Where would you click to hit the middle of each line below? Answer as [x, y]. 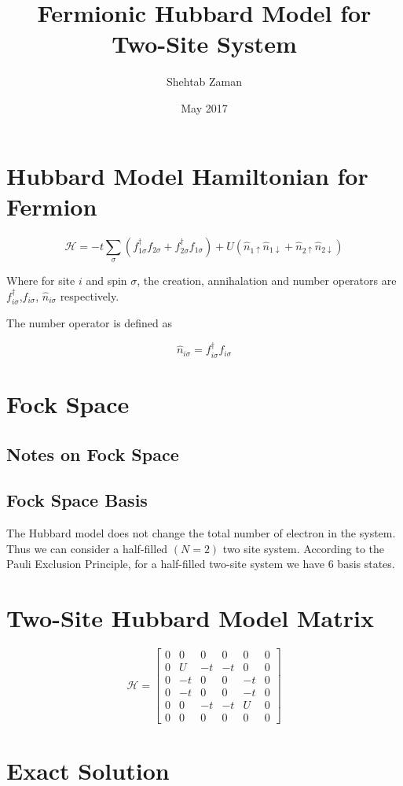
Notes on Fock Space [93, 454]
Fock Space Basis [77, 500]
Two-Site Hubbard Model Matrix [190, 618]
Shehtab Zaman [204, 81]
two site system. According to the [304, 548]
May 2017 [204, 107]
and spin [106, 280]
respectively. [90, 295]
